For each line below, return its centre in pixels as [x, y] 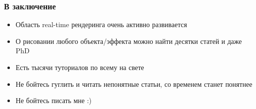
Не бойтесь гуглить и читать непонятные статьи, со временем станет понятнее [134, 84]
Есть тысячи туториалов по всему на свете [80, 67]
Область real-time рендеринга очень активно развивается [101, 24]
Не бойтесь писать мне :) [54, 100]
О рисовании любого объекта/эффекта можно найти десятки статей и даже [129, 41]
